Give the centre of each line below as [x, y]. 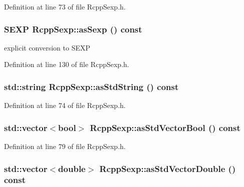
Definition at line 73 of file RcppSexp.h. [65, 6]
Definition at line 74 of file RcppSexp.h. [65, 105]
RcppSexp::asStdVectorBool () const [165, 127]
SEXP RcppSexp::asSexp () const [73, 29]
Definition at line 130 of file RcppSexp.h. [67, 64]
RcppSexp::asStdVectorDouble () [168, 168]
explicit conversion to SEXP [47, 47]
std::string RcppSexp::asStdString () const [91, 86]
